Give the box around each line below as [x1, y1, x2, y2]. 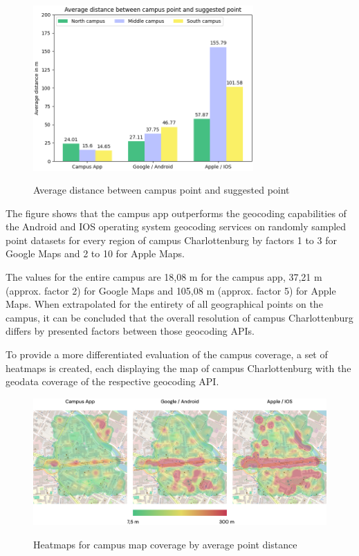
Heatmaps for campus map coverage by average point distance [33, 537, 297, 551]
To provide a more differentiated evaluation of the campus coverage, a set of [6, 347, 328, 362]
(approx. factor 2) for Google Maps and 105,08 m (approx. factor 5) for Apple [6, 283, 336, 297]
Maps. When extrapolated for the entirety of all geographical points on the [6, 297, 323, 311]
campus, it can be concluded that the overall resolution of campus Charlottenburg [6, 310, 353, 324]
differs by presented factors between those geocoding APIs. [6, 324, 255, 338]
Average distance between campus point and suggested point [33, 183, 290, 197]
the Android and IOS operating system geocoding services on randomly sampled [6, 219, 347, 234]
